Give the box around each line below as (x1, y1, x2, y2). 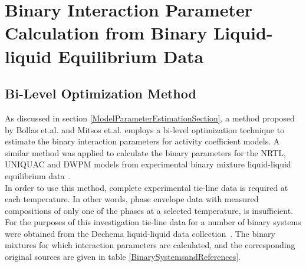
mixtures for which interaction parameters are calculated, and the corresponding (5, 239, 295, 251)
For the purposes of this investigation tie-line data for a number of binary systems (5, 216, 301, 228)
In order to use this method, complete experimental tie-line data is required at (5, 181, 288, 193)
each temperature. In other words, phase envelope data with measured (5, 193, 259, 205)
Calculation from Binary (5, 21, 208, 45)
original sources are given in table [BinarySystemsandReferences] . (5, 250, 241, 263)
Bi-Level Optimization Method (5, 84, 196, 103)
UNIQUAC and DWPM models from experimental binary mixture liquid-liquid (5, 158, 291, 170)
